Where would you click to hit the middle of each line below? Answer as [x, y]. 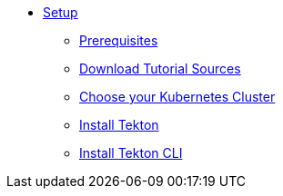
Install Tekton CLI [131, 153]
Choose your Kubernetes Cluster [177, 97]
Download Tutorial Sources [160, 69]
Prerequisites [119, 40]
